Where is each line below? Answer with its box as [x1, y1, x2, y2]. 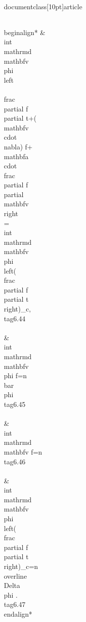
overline [4, 570, 27, 581]
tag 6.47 [4, 599, 26, 609]
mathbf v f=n [4, 446, 42, 457]
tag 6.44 [4, 313, 26, 323]
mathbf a [4, 151, 29, 161]
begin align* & [4, 27, 46, 37]
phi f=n [4, 370, 27, 381]
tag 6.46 [4, 456, 26, 466]
